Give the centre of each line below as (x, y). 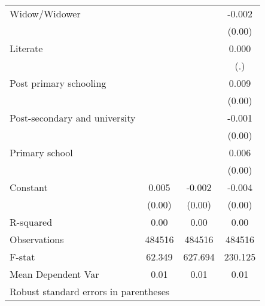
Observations (37, 239)
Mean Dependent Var (54, 274)
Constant (29, 187)
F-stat (22, 257)
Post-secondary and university (73, 118)
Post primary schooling (58, 83)
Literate (26, 48)
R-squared (31, 222)
